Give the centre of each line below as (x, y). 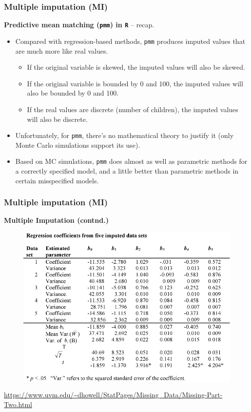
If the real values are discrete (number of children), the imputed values (133, 109)
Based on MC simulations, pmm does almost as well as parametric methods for (131, 161)
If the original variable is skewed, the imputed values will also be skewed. (136, 67)
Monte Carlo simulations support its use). (78, 145)
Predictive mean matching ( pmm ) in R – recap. (79, 25)
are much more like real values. (62, 50)
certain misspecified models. (57, 180)
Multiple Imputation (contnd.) (56, 220)
